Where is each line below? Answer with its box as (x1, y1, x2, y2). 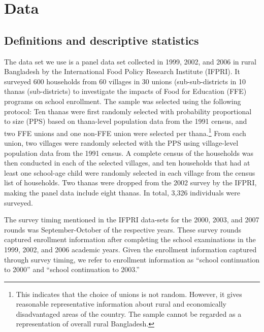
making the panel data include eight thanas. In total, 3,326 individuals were (4, 187, 240, 197)
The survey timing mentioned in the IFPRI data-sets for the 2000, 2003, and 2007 (4, 214, 259, 225)
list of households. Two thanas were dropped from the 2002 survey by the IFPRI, (4, 177, 257, 188)
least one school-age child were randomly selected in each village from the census (4, 167, 255, 178)
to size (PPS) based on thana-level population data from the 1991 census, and (4, 116, 247, 126)
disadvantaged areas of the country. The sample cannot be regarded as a (16, 308, 242, 319)
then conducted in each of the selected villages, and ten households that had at (4, 157, 250, 168)
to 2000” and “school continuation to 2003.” (4, 264, 140, 275)
